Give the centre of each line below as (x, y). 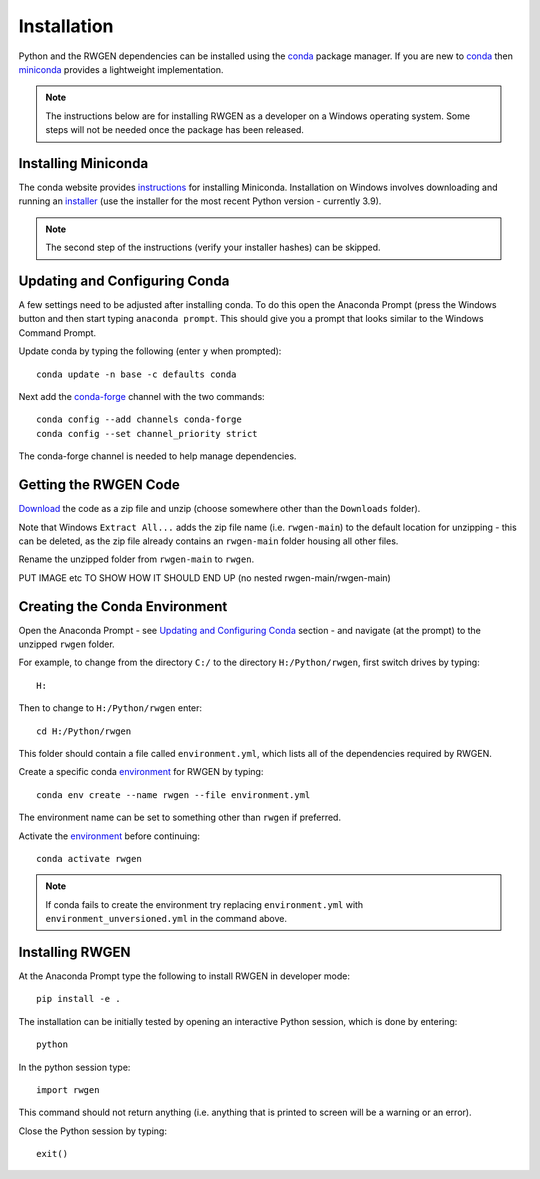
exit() (52, 1154)
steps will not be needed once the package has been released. (175, 130)
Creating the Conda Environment (123, 606)
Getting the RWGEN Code (99, 485)
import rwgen (68, 1089)
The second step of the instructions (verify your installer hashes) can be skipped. (213, 247)
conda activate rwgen (89, 858)
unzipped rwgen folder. (66, 644)
